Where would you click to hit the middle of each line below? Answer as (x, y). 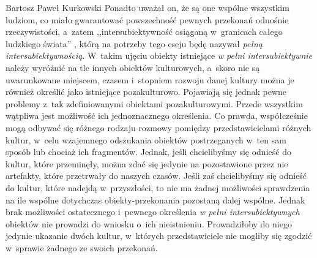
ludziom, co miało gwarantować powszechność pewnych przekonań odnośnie (147, 19)
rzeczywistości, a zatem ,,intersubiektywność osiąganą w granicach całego (144, 32)
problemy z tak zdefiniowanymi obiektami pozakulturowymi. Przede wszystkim (154, 103)
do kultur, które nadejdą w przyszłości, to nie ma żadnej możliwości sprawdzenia (158, 187)
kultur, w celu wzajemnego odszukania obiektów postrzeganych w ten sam (146, 139)
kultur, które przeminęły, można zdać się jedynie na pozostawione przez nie (147, 163)
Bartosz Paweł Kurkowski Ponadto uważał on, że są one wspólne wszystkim (147, 7)
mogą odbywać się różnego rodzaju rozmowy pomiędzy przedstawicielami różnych (158, 127)
